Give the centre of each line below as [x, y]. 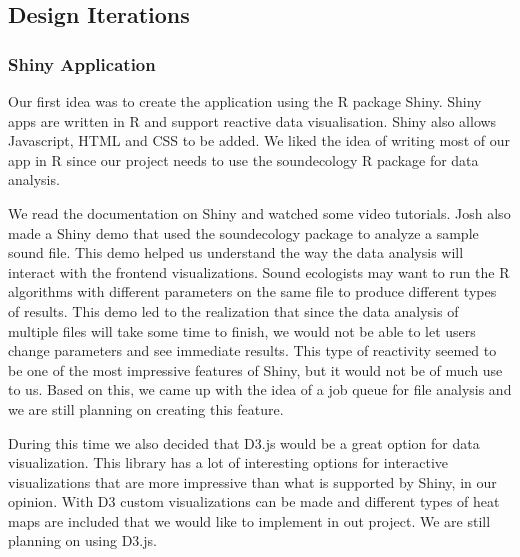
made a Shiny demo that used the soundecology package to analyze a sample [243, 232]
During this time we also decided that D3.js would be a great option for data [244, 442]
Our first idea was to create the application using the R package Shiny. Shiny [245, 101]
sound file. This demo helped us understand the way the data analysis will [236, 252]
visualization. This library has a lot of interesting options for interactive [228, 462]
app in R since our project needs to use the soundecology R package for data [243, 159]
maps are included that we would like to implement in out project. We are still [249, 520]
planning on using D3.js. [82, 540]
